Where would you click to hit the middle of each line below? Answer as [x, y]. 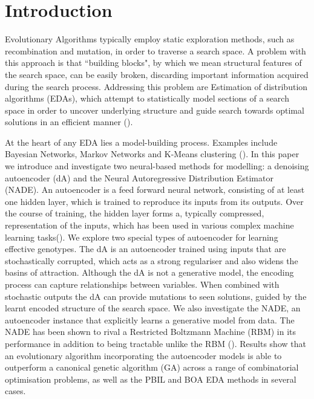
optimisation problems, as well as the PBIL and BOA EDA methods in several [151, 379]
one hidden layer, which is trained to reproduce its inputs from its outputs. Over [154, 201]
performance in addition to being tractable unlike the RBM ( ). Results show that [155, 343]
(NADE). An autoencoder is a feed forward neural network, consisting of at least [155, 190]
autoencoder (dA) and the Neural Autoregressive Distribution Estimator [139, 177]
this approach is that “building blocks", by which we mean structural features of [153, 63]
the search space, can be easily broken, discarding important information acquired [157, 74]
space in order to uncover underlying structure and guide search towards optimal [155, 110]
